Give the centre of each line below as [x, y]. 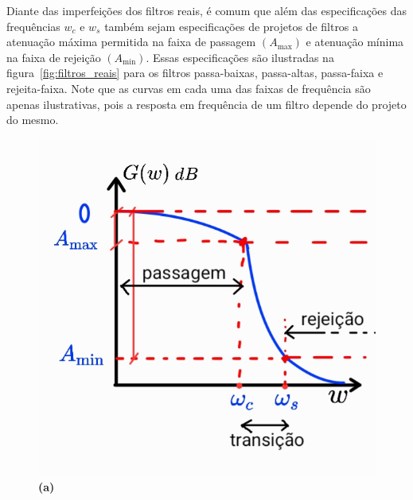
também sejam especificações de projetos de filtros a [232, 26]
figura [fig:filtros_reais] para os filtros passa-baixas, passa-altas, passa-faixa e [195, 73]
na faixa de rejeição [54, 57]
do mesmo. [33, 120]
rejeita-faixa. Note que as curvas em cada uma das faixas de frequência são [189, 88]
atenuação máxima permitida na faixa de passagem [131, 42]
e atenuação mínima [355, 42]
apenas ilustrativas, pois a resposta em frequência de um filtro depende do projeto [206, 104]
